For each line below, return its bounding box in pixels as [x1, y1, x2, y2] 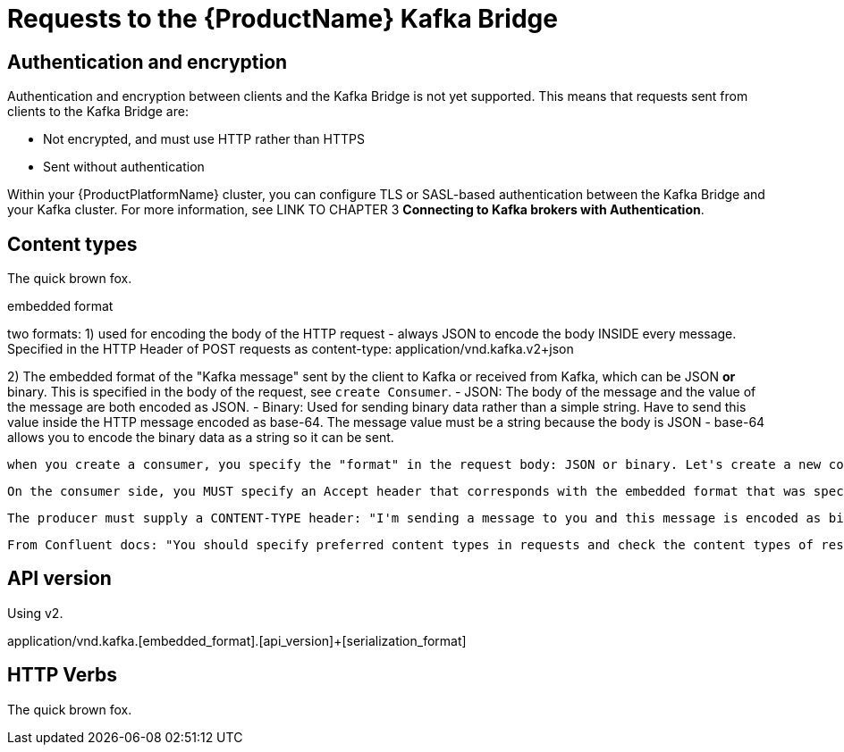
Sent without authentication [43, 159, 205, 175]
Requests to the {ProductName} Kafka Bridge [7, 4, 558, 34]
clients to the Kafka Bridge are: [7, 104, 189, 120]
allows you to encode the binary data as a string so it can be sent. [7, 430, 394, 446]
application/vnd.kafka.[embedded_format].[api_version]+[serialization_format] [7, 632, 467, 648]
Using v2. [7, 605, 63, 621]
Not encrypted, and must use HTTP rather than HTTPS [43, 131, 365, 147]
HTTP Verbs [7, 664, 118, 687]
